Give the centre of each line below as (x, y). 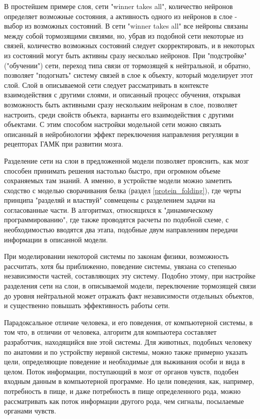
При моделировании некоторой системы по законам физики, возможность (116, 256)
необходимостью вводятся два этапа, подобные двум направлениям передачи (121, 230)
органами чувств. (30, 411)
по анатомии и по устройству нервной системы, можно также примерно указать (126, 352)
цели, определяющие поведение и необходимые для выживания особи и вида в (124, 362)
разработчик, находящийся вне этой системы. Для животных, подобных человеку (128, 342)
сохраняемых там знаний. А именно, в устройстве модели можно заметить (118, 180)
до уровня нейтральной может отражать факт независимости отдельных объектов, (129, 295)
